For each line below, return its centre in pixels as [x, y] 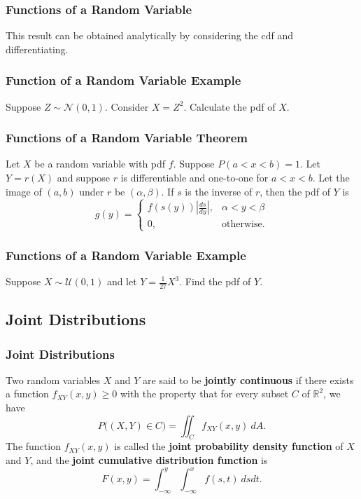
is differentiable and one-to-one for [194, 178]
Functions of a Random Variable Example [126, 255]
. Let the [331, 178]
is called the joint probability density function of [229, 446]
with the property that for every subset [204, 394]
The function [33, 446]
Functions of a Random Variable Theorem [127, 138]
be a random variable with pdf [100, 164]
